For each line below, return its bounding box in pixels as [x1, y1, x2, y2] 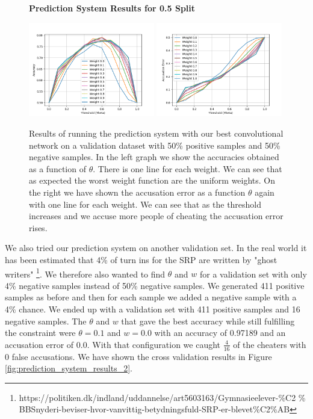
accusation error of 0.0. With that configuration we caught [5, 338, 221, 350]
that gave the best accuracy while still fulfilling [121, 314, 295, 327]
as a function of [29, 162, 86, 175]
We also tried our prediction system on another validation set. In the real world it [5, 241, 307, 254]
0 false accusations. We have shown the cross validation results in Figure [5, 350, 272, 362]
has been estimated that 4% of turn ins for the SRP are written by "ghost [5, 253, 277, 265]
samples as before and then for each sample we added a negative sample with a [5, 291, 297, 303]
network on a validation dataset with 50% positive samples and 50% [29, 138, 280, 151]
